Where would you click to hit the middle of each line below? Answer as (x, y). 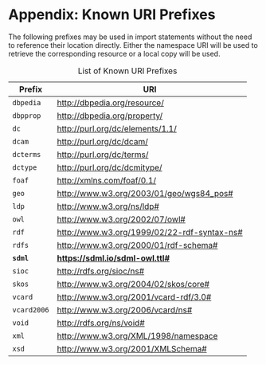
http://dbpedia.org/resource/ (111, 103)
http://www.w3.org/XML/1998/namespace (137, 336)
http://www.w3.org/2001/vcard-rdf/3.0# (134, 296)
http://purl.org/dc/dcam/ (103, 141)
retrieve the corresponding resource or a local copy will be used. (114, 53)
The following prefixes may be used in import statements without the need (130, 37)
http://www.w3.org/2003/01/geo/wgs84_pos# (145, 193)
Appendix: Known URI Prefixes (112, 15)
